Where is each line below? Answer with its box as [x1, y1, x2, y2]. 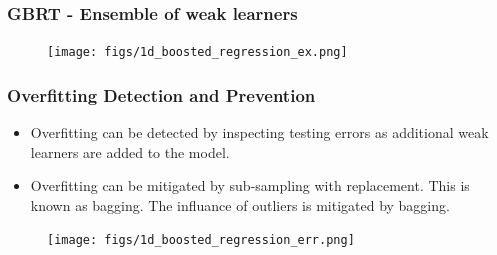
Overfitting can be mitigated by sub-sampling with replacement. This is [30, 175, 470, 196]
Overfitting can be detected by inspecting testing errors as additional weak [30, 122, 489, 143]
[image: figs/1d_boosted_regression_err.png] [47, 233, 355, 248]
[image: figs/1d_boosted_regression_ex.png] [47, 45, 348, 60]
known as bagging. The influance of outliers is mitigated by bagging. [30, 194, 450, 215]
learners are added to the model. [30, 141, 230, 162]
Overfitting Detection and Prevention [7, 82, 316, 107]
